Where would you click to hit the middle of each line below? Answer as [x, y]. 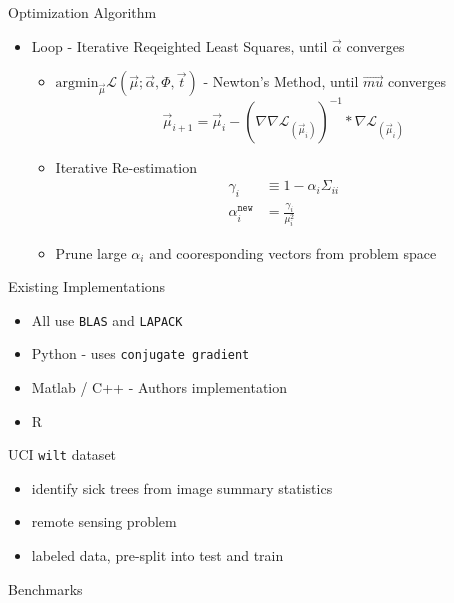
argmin [77, 83]
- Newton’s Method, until [281, 81]
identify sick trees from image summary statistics [182, 487]
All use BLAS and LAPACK [107, 319]
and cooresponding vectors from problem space [293, 252]
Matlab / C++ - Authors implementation [159, 387]
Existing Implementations [87, 286]
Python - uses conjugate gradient [140, 353]
